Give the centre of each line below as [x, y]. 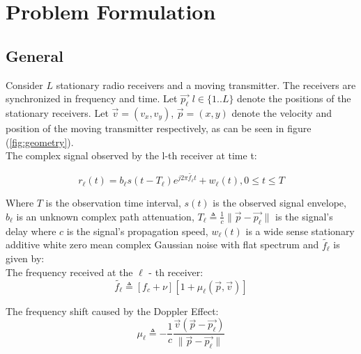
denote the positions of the [294, 98]
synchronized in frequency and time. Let [92, 98]
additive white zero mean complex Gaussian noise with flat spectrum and [162, 244]
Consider [24, 85]
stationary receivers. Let [57, 112]
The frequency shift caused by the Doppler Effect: [112, 311]
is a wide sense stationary [300, 231]
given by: [25, 258]
